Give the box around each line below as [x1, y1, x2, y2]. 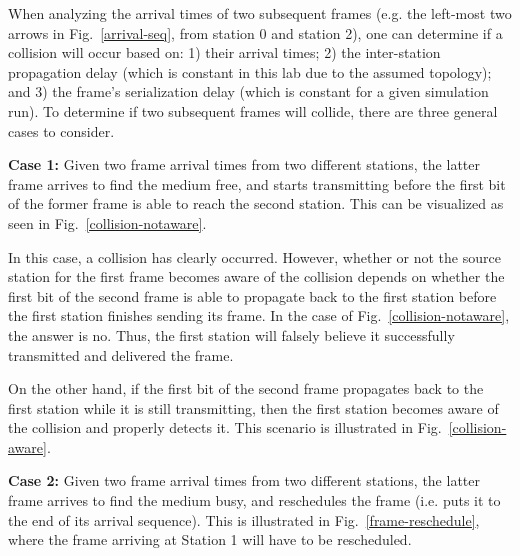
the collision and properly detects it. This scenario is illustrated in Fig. [8, 417, 442, 438]
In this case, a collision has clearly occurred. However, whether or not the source [8, 246, 501, 267]
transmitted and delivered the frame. [8, 344, 234, 365]
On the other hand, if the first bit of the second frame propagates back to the [8, 378, 484, 399]
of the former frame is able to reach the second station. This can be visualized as [8, 193, 504, 214]
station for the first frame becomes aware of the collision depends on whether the [8, 266, 505, 287]
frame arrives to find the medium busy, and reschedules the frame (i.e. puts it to [8, 490, 501, 511]
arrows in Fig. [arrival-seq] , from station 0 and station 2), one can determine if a [8, 22, 503, 43]
